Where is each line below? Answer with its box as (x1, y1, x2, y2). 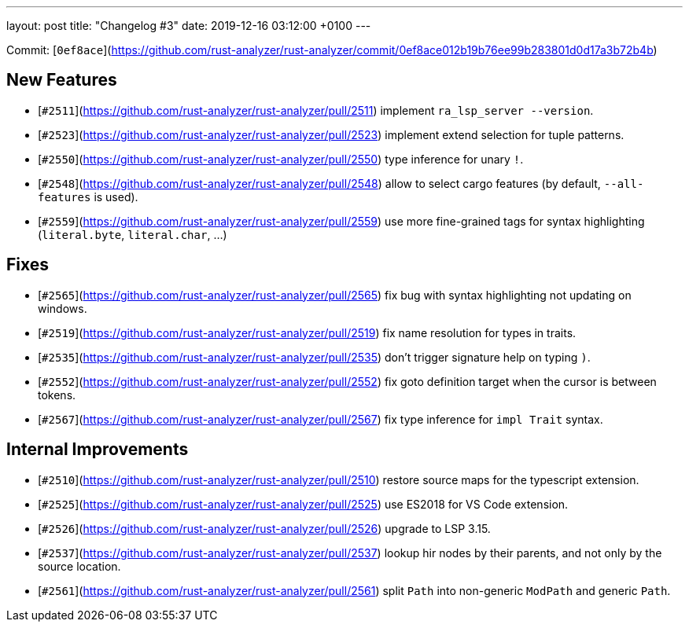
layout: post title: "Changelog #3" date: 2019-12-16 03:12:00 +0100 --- (6, 19, 371, 32)
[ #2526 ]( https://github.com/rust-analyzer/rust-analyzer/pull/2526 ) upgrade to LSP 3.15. (38, 521, 491, 535)
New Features (6, 70, 117, 90)
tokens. (38, 387, 76, 402)
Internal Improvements (6, 439, 189, 460)
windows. (38, 301, 87, 315)
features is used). (38, 189, 138, 204)
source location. (38, 559, 121, 573)
